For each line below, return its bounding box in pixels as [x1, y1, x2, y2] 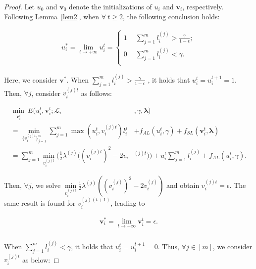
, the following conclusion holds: [122, 11, 220, 21]
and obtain [166, 179, 200, 190]
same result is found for [4, 198, 76, 208]
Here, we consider [4, 74, 57, 85]
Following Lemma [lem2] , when [4, 11, 100, 21]
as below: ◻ [22, 254, 59, 265]
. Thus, [157, 241, 179, 251]
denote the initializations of [69, 1, 152, 11]
